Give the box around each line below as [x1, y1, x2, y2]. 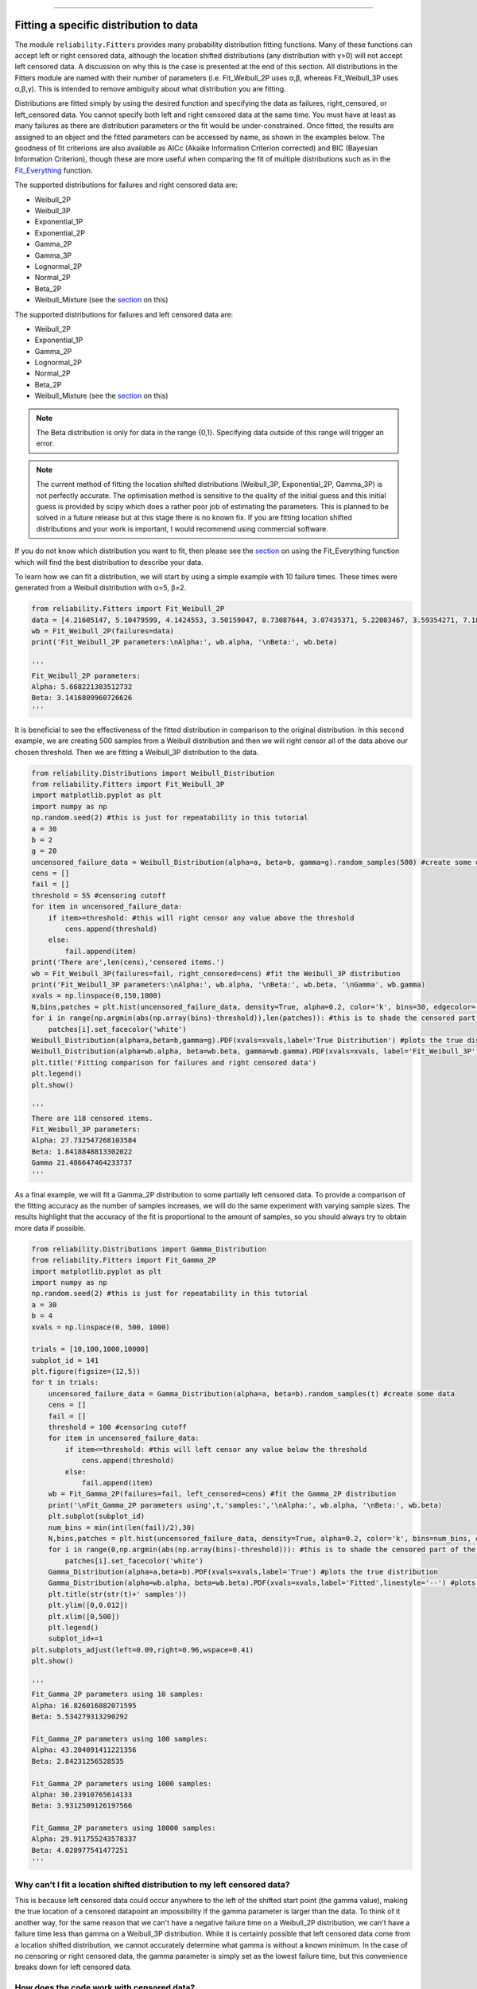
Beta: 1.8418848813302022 [31, 1146, 133, 1156]
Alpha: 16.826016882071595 [31, 1701, 137, 1710]
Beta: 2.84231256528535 [31, 1757, 125, 1765]
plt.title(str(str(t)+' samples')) [48, 1590, 187, 1598]
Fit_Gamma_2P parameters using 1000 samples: [31, 1779, 212, 1788]
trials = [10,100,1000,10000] [31, 1345, 149, 1354]
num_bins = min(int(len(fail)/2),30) [48, 1523, 196, 1532]
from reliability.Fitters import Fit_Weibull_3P [31, 780, 225, 788]
